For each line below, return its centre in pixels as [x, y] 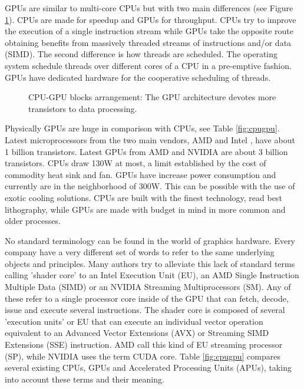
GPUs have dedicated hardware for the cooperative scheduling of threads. [138, 77]
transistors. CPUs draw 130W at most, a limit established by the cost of [136, 163]
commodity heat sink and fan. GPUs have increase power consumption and [141, 174]
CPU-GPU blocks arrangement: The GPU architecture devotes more [152, 97]
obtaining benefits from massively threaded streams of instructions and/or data [148, 42]
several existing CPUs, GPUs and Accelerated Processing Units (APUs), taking [148, 367]
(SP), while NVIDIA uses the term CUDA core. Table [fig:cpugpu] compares [143, 356]
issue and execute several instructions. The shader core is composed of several [145, 310]
